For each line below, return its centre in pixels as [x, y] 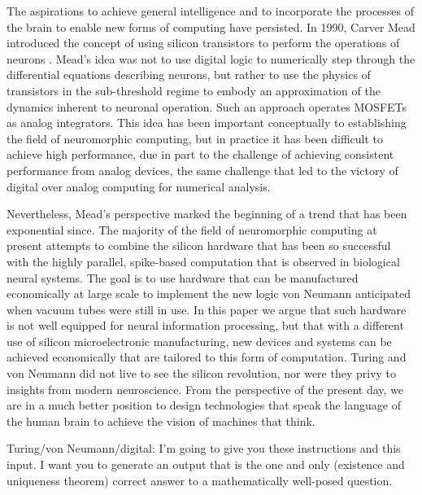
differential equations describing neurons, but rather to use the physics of [189, 74]
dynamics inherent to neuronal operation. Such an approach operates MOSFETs [207, 106]
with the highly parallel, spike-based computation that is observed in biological [203, 261]
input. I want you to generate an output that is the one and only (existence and [206, 464]
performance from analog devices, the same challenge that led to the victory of [202, 170]
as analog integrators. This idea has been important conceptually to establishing [207, 123]
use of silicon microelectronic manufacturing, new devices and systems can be [199, 341]
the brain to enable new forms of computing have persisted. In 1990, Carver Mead [211, 26]
